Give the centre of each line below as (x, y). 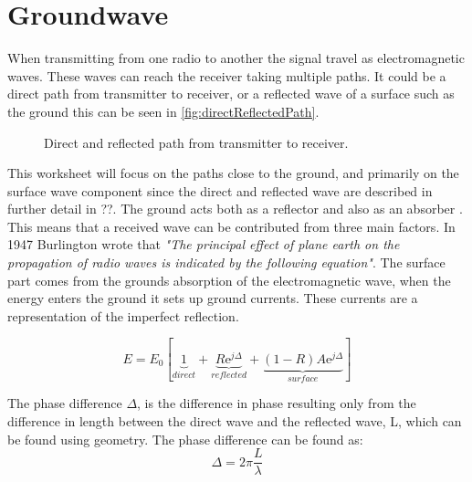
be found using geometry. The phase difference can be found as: (185, 439)
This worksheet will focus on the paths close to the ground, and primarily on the (233, 173)
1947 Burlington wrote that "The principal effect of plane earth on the (204, 244)
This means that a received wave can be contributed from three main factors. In (231, 226)
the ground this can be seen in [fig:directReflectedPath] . (163, 111)
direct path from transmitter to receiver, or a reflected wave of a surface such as (231, 94)
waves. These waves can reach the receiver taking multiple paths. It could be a (227, 75)
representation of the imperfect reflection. (123, 315)
